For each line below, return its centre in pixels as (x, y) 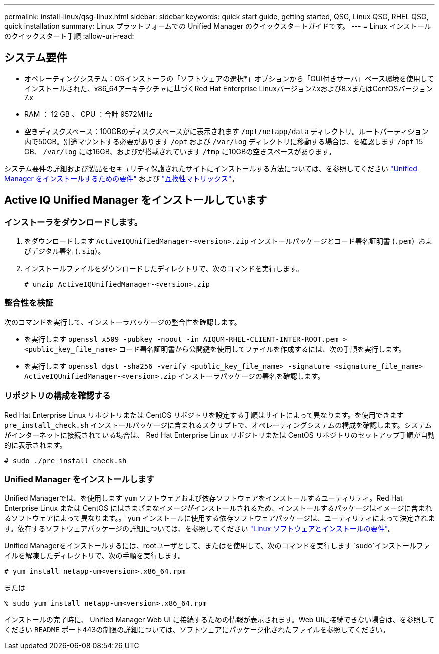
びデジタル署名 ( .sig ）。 (65, 251)
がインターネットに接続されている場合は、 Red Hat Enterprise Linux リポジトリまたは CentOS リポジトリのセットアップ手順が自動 (220, 435)
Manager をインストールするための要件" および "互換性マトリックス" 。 (121, 178)
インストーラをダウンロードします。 (73, 222)
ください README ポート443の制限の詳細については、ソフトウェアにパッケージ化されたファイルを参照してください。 (197, 630)
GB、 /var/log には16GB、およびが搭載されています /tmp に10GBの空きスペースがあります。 (180, 151)
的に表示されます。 (35, 445)
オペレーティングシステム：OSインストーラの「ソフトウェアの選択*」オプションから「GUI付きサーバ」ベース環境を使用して (229, 78)
